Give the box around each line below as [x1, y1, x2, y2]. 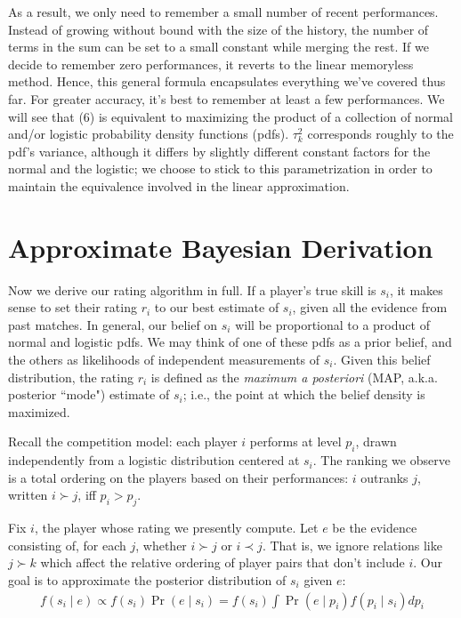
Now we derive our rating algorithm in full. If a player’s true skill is [8, 280, 376, 299]
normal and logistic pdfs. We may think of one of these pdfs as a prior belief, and [8, 333, 452, 351]
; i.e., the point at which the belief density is [182, 385, 425, 404]
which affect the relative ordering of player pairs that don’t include [40, 553, 405, 572]
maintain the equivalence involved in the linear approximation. [8, 176, 350, 195]
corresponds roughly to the [307, 124, 454, 143]
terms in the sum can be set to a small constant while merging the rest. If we [8, 37, 429, 56]
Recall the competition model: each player [8, 432, 238, 451]
